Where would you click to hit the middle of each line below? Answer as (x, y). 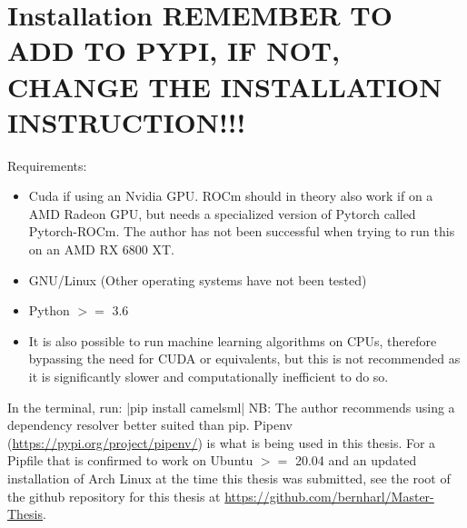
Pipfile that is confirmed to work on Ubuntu (130, 460)
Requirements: (47, 165)
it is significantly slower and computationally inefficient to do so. (209, 377)
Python (49, 310)
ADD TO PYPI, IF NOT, (174, 50)
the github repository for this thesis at (114, 496)
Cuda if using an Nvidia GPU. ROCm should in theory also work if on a (231, 196)
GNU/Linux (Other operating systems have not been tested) (198, 279)
